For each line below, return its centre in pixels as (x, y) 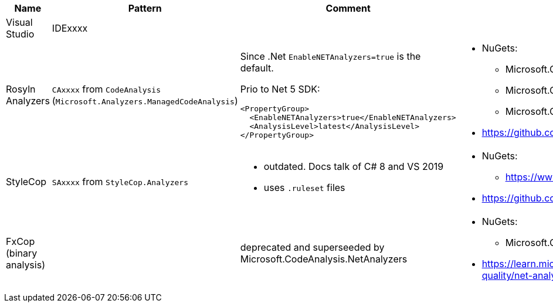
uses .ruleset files (304, 187)
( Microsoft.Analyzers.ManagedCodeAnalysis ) (145, 101)
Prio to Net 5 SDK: (280, 89)
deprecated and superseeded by (312, 247)
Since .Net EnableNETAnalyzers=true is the (330, 56)
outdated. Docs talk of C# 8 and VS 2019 (354, 166)
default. (257, 68)
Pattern (145, 8)
